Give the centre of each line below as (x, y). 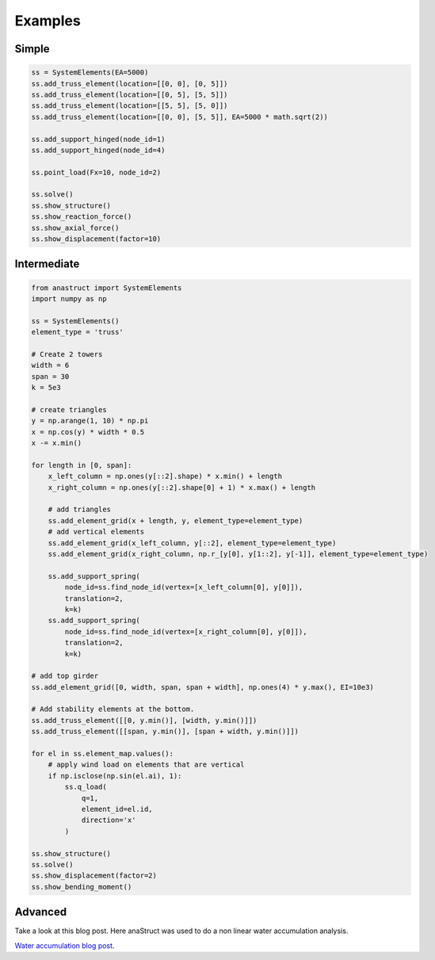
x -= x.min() (57, 443)
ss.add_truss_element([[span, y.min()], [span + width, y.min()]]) (165, 732)
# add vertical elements (96, 532)
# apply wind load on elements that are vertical (146, 765)
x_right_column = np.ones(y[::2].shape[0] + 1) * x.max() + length (182, 487)
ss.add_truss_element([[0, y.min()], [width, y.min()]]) (144, 720)
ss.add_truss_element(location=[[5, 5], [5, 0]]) (130, 106)
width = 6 (50, 365)
